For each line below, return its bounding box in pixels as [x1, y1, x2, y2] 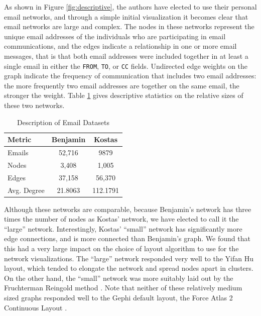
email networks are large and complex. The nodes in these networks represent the [4, 21, 254, 32]
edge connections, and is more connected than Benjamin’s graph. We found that [4, 233, 250, 244]
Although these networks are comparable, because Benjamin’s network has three [4, 203, 251, 214]
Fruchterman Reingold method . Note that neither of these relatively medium [4, 282, 242, 293]
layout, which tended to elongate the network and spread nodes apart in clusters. [4, 263, 253, 273]
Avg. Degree [8, 184, 45, 195]
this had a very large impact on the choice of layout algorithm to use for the [4, 243, 239, 254]
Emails [8, 147, 29, 158]
